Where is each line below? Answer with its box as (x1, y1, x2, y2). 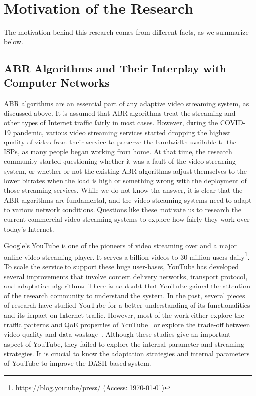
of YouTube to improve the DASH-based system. (4, 358, 151, 368)
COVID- (220, 117, 246, 128)
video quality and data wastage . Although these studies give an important (4, 329, 231, 339)
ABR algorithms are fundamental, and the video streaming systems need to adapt (4, 194, 252, 205)
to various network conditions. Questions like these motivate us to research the (4, 204, 242, 215)
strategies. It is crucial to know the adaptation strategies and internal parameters (4, 348, 250, 359)
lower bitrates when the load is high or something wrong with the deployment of (4, 175, 247, 185)
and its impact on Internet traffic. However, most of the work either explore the (4, 310, 244, 320)
